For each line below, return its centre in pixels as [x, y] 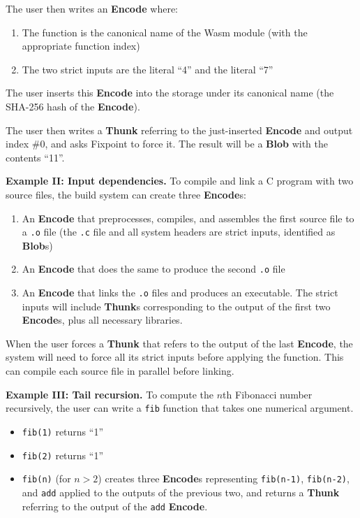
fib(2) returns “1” [63, 455]
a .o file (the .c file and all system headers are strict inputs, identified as [179, 232]
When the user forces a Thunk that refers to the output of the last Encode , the [179, 343]
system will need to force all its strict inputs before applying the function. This [175, 357]
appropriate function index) [81, 46]
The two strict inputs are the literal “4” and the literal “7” [148, 69]
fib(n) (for [46, 479]
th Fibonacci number [268, 394]
